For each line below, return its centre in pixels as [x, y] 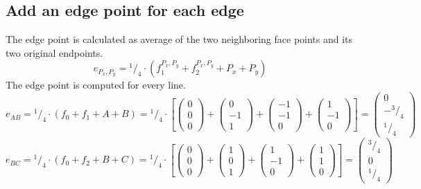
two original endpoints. [54, 52]
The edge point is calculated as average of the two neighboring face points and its [179, 39]
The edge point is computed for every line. [96, 85]
